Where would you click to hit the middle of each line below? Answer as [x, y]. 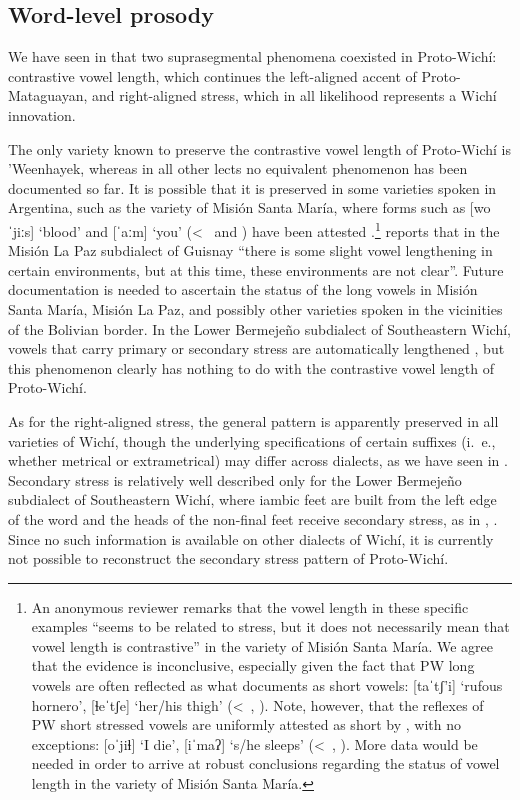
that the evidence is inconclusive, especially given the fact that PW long [253, 665]
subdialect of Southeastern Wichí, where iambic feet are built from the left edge [252, 499]
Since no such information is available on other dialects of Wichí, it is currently [251, 538]
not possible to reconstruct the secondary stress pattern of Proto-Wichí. [228, 558]
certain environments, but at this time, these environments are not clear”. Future [256, 269]
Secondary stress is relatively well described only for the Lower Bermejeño [235, 479]
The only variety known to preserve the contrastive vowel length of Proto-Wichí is [260, 148]
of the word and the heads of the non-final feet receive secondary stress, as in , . [253, 518]
